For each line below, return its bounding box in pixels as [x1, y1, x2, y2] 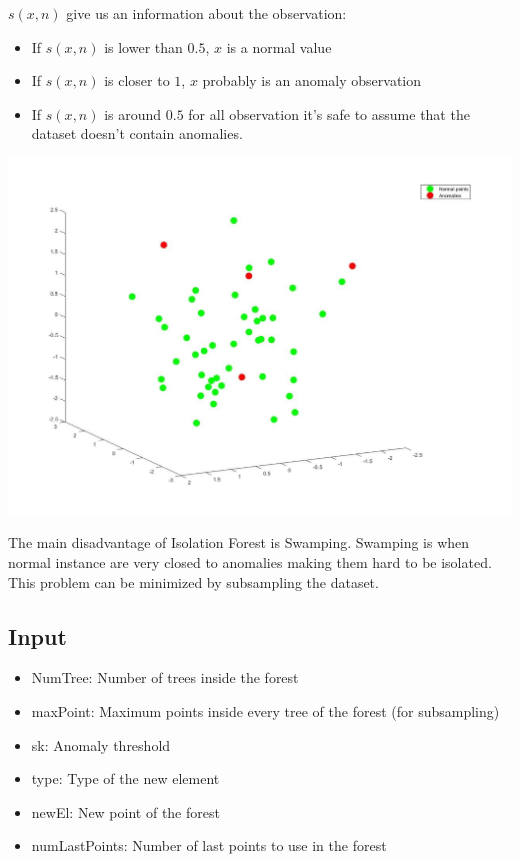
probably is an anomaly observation [202, 70, 422, 91]
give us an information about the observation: [66, 3, 347, 23]
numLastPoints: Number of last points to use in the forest [31, 835, 387, 856]
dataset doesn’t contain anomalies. [31, 123, 243, 144]
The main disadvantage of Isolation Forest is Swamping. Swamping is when [8, 532, 470, 553]
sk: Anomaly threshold [31, 734, 171, 755]
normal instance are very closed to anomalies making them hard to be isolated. [8, 551, 492, 572]
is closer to [104, 70, 170, 91]
